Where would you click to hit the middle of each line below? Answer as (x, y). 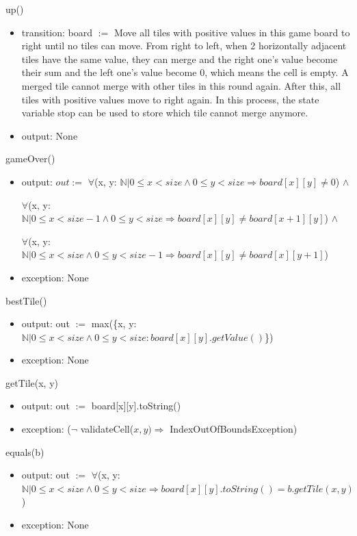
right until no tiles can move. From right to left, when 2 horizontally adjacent (184, 46)
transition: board (57, 32)
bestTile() (26, 300)
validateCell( (107, 429)
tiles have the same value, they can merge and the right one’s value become (180, 59)
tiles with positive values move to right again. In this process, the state (170, 99)
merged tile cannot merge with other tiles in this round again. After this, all (181, 85)
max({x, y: (114, 323)
